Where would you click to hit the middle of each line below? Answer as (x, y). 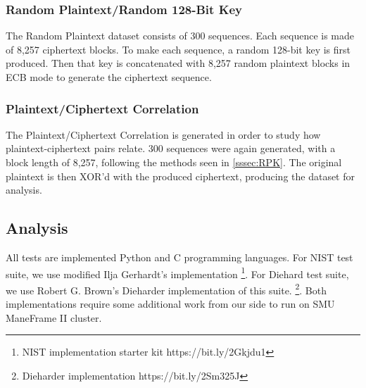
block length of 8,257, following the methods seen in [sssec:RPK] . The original (174, 162)
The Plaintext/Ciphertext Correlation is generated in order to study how (163, 134)
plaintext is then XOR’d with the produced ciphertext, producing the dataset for (181, 176)
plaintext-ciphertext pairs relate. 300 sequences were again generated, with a (171, 148)
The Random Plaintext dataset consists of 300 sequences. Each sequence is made (180, 36)
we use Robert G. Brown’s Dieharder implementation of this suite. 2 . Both (166, 289)
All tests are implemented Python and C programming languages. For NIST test (179, 257)
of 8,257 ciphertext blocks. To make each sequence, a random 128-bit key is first (178, 49)
